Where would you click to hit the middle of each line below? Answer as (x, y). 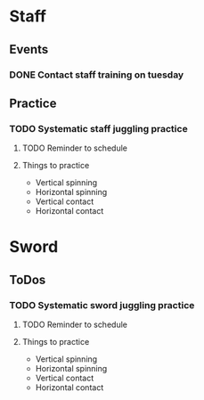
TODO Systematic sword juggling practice (102, 305)
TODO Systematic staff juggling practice (99, 128)
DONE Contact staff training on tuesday (97, 75)
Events (29, 49)
